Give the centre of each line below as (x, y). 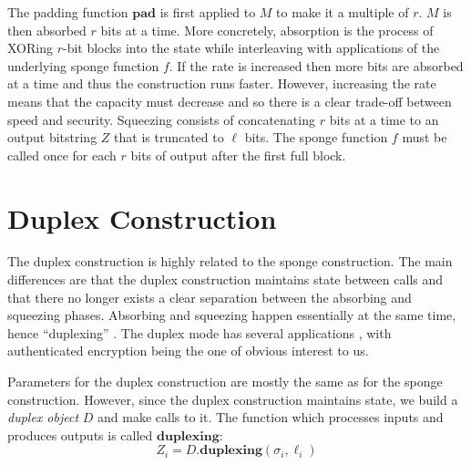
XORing (30, 48)
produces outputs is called (80, 434)
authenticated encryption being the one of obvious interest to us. (188, 351)
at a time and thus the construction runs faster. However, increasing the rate (222, 83)
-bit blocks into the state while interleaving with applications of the (251, 48)
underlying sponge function (83, 65)
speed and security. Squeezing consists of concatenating (161, 119)
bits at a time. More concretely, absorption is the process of (267, 30)
